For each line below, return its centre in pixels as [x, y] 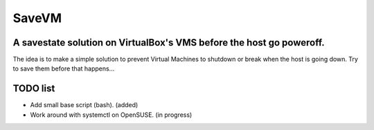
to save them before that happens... [64, 68]
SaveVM [37, 18]
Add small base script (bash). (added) [84, 105]
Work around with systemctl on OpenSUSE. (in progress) [111, 115]
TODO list [34, 89]
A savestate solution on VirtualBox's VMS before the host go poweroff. [169, 43]
